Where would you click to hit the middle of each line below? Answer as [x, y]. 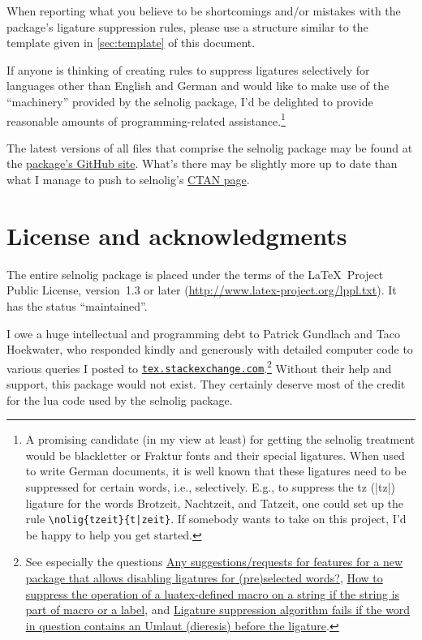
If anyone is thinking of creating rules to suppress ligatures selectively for [188, 69]
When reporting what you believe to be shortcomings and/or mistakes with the [204, 11]
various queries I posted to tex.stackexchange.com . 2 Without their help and [199, 367]
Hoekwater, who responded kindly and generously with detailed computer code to [210, 349]
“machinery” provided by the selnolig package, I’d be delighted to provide [190, 101]
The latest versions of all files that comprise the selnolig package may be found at [210, 147]
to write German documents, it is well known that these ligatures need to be [216, 471]
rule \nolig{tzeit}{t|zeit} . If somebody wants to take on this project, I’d [216, 519]
